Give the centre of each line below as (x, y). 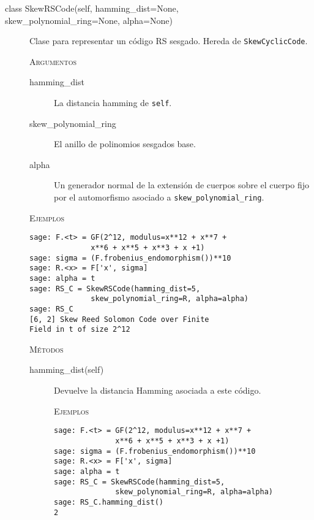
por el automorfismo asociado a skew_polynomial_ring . (159, 197)
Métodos (47, 349)
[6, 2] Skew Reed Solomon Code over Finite (119, 319)
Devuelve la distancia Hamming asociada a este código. (158, 390)
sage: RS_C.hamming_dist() (109, 502)
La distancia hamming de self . (113, 103)
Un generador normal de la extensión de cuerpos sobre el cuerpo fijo (181, 185)
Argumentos (53, 61)
